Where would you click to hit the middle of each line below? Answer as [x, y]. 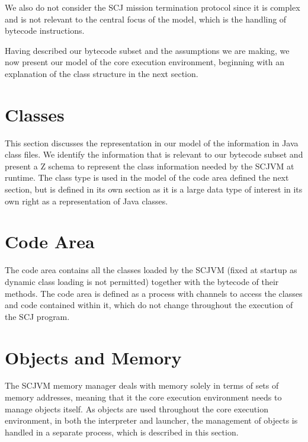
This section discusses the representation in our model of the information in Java [152, 142]
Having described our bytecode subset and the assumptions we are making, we [147, 50]
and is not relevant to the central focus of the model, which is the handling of [146, 19]
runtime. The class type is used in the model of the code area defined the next [147, 177]
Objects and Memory [93, 357]
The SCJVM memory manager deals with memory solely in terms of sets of [142, 385]
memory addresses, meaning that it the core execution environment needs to [143, 397]
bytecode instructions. [45, 31]
